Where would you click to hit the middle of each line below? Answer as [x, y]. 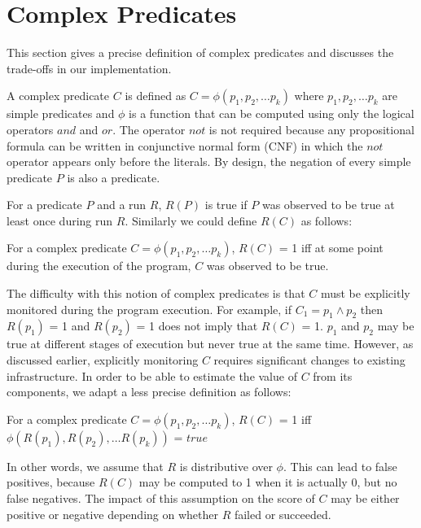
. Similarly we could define [191, 220]
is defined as [156, 96]
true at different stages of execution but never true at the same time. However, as [210, 344]
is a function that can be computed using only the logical [272, 113]
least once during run [60, 220]
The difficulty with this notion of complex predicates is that [156, 293]
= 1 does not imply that [197, 326]
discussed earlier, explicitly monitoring [103, 360]
